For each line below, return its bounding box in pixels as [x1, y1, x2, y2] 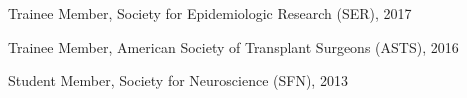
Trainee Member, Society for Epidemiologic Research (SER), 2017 [8, 3, 412, 23]
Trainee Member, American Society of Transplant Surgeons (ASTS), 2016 [8, 36, 459, 57]
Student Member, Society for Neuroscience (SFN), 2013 [8, 70, 348, 91]
